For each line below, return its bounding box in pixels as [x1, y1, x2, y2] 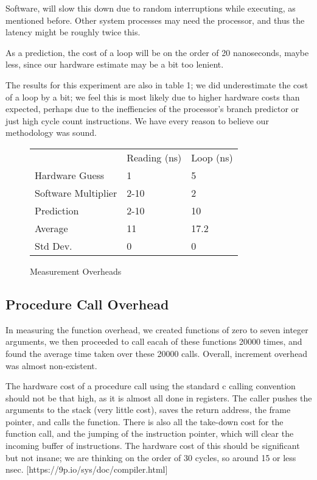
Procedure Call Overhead [5, 294, 169, 313]
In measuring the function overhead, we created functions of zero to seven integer [5, 323, 308, 336]
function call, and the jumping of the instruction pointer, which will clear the [5, 427, 294, 440]
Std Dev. [35, 238, 72, 253]
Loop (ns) [191, 150, 233, 164]
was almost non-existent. [5, 359, 97, 372]
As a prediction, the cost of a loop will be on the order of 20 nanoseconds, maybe [5, 46, 309, 58]
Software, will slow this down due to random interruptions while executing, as [5, 2, 296, 14]
